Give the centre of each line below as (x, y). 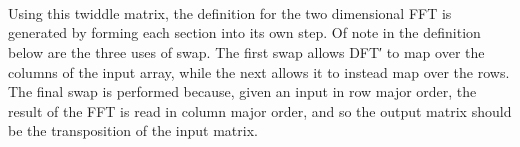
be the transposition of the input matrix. (133, 130)
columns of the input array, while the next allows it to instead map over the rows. (259, 71)
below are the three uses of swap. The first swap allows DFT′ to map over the (246, 51)
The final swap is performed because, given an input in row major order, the (242, 91)
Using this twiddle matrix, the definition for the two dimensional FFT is (230, 12)
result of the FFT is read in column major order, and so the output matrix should (260, 110)
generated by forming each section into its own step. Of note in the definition (244, 32)
